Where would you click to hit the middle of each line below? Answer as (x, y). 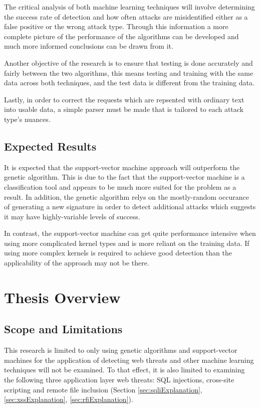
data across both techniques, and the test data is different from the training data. (129, 83)
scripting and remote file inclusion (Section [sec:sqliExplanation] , (103, 389)
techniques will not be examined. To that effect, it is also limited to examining (124, 370)
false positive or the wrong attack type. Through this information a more (116, 26)
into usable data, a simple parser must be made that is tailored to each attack (124, 109)
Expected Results (50, 146)
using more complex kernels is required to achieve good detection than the (118, 253)
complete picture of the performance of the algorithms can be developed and (121, 36)
